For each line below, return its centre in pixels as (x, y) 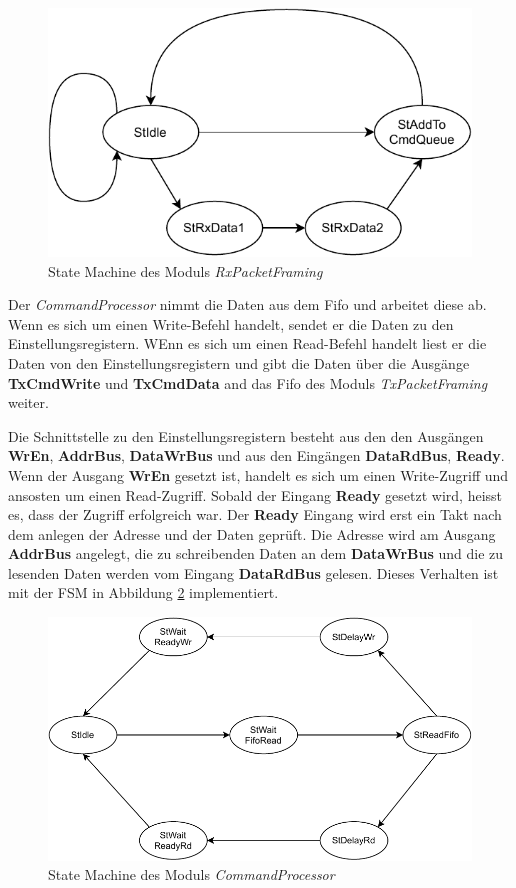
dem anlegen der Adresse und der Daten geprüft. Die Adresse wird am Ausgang (252, 533)
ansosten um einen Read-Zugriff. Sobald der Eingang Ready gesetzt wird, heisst (255, 494)
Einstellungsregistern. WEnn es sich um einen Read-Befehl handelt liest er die (247, 343)
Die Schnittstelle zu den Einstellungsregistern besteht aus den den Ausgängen (246, 435)
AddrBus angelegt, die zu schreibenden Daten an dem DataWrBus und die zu (256, 553)
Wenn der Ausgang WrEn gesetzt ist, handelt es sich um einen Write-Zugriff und (258, 474)
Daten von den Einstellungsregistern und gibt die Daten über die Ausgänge (239, 362)
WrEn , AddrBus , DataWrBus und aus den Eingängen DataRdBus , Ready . (256, 455)
